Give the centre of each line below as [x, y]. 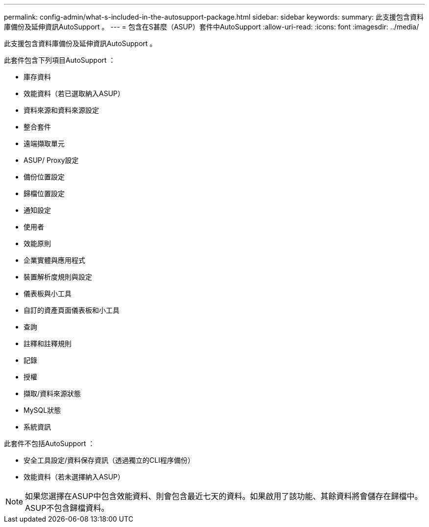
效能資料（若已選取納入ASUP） [74, 93]
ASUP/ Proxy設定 [51, 160]
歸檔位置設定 [44, 193]
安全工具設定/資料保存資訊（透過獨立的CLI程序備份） [109, 460]
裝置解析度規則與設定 [58, 277]
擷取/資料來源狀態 [52, 393]
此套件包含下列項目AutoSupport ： [60, 60]
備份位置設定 [44, 177]
